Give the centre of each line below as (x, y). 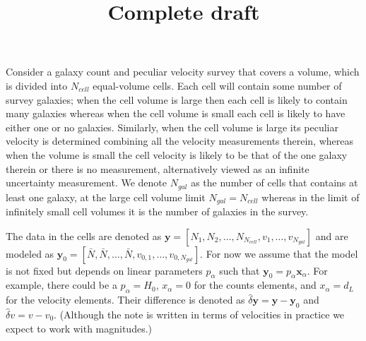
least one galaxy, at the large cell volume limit (106, 197)
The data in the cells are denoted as (84, 235)
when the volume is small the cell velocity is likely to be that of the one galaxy (177, 154)
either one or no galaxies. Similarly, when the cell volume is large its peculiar (172, 127)
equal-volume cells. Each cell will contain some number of (217, 85)
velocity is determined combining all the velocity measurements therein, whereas (179, 141)
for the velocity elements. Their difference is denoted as (125, 300)
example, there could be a (61, 285)
